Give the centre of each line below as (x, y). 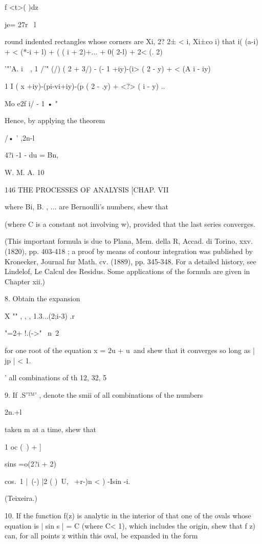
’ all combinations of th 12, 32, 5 (56, 377)
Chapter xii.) (25, 281)
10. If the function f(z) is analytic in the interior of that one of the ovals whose (128, 515)
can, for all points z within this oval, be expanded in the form (101, 536)
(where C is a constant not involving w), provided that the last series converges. (130, 224)
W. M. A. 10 (25, 172)
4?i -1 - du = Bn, (32, 155)
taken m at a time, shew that (50, 429)
